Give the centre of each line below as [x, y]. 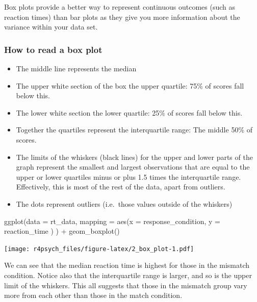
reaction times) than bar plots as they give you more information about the [122, 17]
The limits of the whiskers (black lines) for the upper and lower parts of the [134, 157]
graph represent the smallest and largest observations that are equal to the [133, 167]
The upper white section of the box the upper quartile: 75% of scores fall [130, 85]
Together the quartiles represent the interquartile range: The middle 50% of [134, 130]
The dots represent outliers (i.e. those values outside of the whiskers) [124, 203]
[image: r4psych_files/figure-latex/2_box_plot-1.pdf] [99, 249]
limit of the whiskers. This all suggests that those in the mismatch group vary [126, 285]
